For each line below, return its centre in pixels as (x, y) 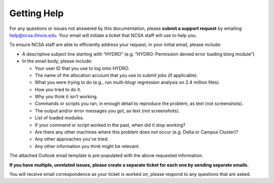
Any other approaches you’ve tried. (72, 139)
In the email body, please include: (57, 61)
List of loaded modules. (59, 118)
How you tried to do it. (58, 89)
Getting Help (37, 13)
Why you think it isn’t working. (66, 97)
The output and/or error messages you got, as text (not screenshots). (107, 111)
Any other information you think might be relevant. (87, 146)
